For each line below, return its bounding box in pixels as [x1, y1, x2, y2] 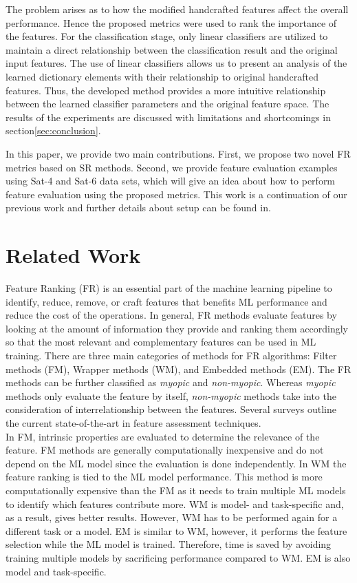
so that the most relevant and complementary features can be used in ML [6, 335, 316, 349]
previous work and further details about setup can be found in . [6, 200, 271, 215]
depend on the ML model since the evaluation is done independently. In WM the [6, 456, 347, 470]
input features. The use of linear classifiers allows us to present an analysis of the [6, 56, 347, 70]
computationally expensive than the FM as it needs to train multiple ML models [6, 483, 346, 497]
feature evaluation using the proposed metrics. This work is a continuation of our [6, 187, 347, 201]
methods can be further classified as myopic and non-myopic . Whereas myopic [6, 375, 336, 390]
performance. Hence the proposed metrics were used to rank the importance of [6, 15, 337, 30]
